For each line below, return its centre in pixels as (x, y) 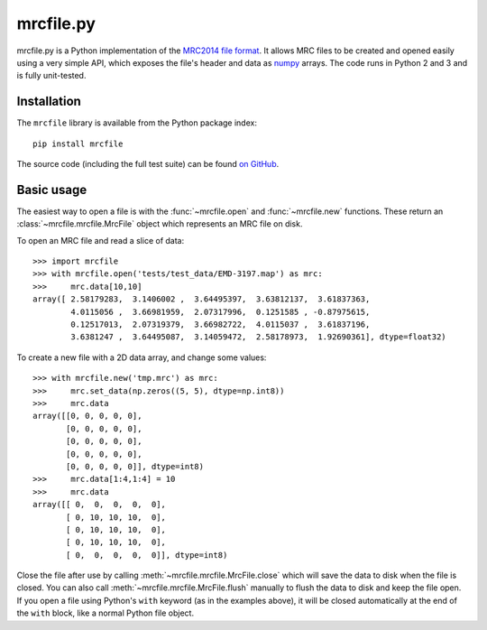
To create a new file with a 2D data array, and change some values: (142, 357)
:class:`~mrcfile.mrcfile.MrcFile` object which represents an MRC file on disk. (160, 224)
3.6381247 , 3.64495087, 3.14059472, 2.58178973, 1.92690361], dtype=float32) (258, 337)
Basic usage (52, 190)
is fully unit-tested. (51, 76)
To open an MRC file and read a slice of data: (101, 240)
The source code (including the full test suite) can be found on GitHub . (148, 164)
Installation (49, 102)
